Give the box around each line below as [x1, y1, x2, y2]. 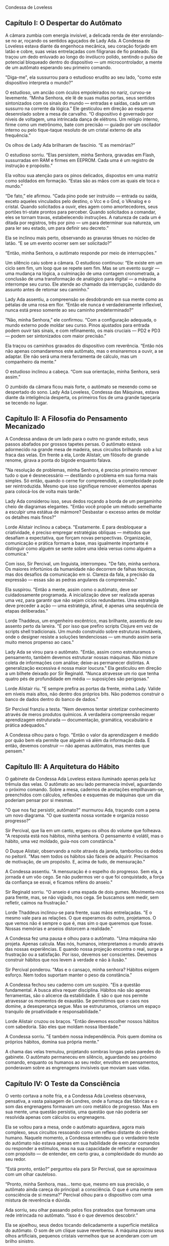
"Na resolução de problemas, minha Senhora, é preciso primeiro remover [5, 467, 157, 473]
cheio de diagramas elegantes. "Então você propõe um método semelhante [5, 503, 162, 509]
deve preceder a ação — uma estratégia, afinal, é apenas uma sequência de [5, 603, 164, 609]
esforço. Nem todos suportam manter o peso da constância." [5, 972, 132, 978]
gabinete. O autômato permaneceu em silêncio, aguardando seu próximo [5, 1054, 157, 1060]
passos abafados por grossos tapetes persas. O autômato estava [5, 441, 141, 447]
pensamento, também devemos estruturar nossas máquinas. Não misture [5, 654, 158, 660]
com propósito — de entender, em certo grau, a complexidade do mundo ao [5, 1151, 163, 1157]
